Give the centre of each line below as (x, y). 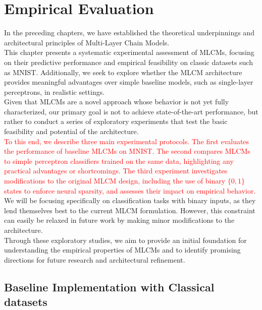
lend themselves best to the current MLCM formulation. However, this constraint (130, 210)
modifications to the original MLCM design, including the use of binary (115, 181)
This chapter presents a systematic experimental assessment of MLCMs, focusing (129, 52)
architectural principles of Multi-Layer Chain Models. (87, 42)
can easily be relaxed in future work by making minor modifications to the (119, 220)
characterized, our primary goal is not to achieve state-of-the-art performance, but (131, 111)
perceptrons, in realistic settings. (55, 91)
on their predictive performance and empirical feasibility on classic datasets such (128, 62)
